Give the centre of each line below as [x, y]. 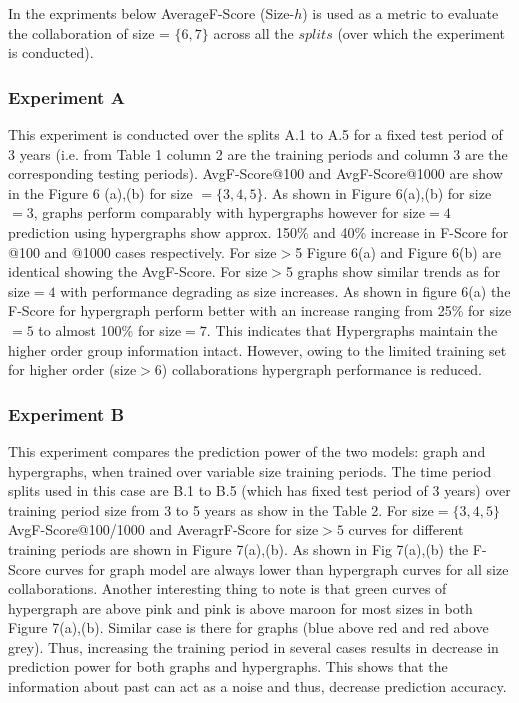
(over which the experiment [421, 32]
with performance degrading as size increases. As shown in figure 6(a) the [285, 290]
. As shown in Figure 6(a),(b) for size [377, 192]
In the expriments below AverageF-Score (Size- [151, 13]
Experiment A [66, 96]
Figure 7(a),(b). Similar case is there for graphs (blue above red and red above [248, 627]
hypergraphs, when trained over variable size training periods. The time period [250, 470]
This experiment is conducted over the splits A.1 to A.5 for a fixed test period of [255, 134]
